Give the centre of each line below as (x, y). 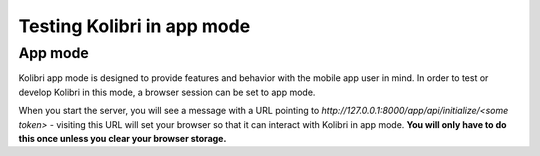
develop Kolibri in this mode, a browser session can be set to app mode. (167, 92)
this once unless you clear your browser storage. (122, 138)
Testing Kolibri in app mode (134, 26)
